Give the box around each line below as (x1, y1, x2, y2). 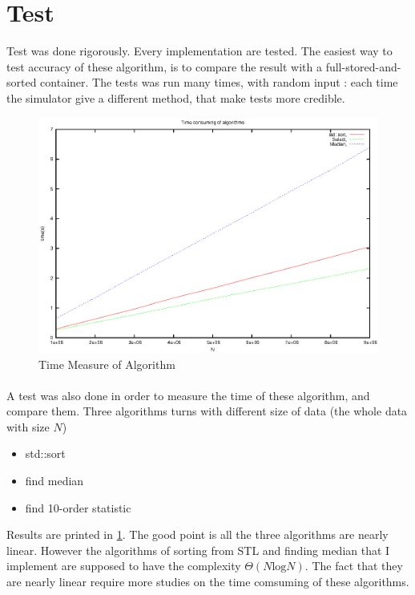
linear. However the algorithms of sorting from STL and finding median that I (6, 541, 390, 558)
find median (25, 472, 84, 489)
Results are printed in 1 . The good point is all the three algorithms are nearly (6, 526, 389, 543)
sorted (6, 74, 37, 91)
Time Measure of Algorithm (38, 355, 175, 372)
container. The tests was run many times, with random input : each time (40, 74, 398, 91)
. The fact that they (304, 557, 403, 574)
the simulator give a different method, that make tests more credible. (6, 89, 345, 106)
